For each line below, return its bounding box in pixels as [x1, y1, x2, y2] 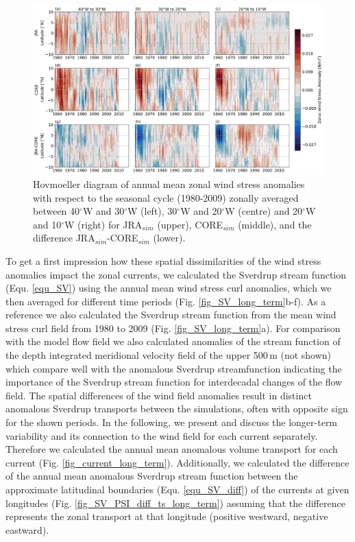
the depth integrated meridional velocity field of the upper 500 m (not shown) [5, 348, 332, 362]
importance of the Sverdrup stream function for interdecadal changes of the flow [5, 375, 343, 389]
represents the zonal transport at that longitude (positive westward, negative [5, 509, 328, 523]
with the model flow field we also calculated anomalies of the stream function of [5, 334, 341, 349]
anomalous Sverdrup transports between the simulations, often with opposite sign [5, 401, 348, 416]
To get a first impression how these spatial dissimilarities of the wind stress [5, 253, 321, 268]
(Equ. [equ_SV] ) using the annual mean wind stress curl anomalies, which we [5, 281, 332, 295]
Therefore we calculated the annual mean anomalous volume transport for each [5, 442, 338, 456]
